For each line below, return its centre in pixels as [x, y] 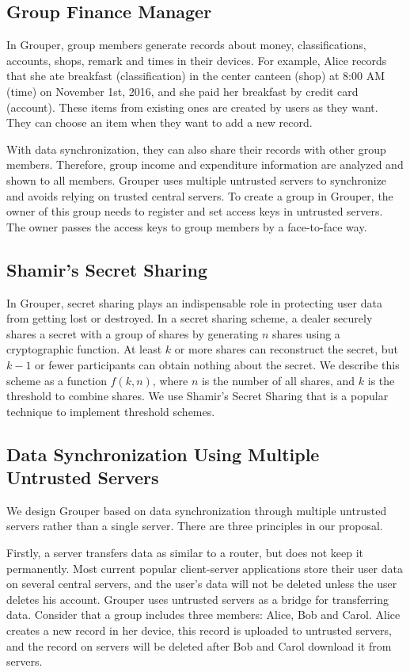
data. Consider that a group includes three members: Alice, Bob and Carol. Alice [203, 615]
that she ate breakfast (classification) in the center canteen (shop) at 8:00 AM [196, 76]
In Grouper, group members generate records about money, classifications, [186, 45]
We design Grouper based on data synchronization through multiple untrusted [197, 510]
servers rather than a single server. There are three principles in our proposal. [195, 526]
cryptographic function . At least [84, 349]
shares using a [306, 333]
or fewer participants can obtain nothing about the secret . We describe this [217, 364]
